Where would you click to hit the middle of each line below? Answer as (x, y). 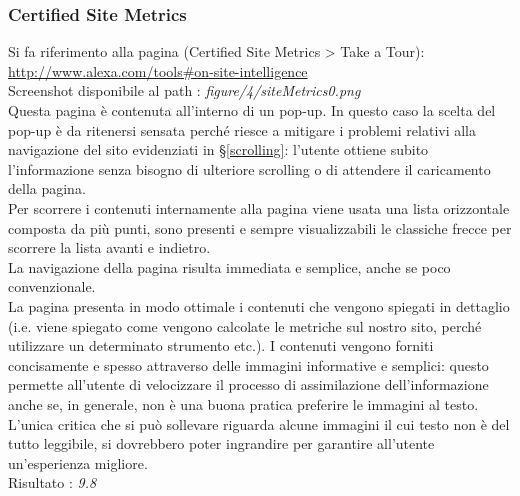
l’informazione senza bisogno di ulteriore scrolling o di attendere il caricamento (249, 168)
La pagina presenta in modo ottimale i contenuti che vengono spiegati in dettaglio (259, 305)
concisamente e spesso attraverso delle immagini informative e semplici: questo (248, 364)
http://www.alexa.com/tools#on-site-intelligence (158, 70)
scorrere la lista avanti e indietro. (109, 247)
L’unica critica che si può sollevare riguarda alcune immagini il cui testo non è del (259, 423)
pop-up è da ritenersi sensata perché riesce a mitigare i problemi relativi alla (242, 129)
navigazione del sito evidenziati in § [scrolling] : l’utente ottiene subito (218, 149)
